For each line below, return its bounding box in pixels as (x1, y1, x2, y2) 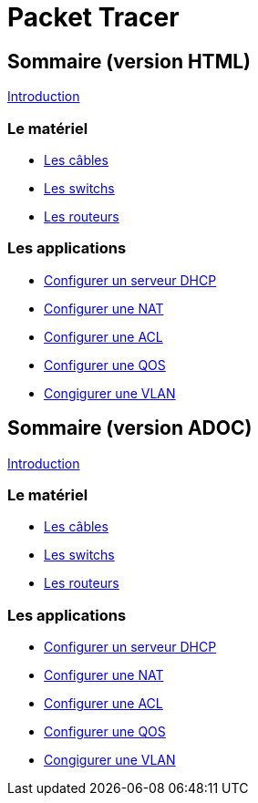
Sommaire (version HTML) (7, 49, 251, 73)
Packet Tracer (7, 2, 180, 33)
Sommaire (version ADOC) (7, 417, 253, 440)
